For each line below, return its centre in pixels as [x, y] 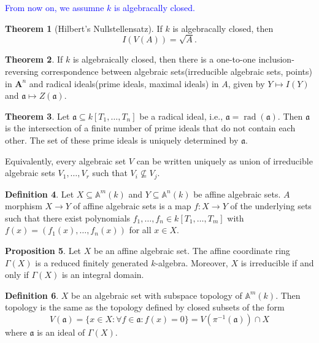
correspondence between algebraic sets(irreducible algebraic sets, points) [177, 71]
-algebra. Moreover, [192, 262]
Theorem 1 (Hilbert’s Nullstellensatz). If [84, 28]
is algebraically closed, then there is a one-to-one [164, 59]
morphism [24, 206]
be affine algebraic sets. [237, 194]
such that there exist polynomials [68, 218]
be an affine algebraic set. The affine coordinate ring [192, 250]
